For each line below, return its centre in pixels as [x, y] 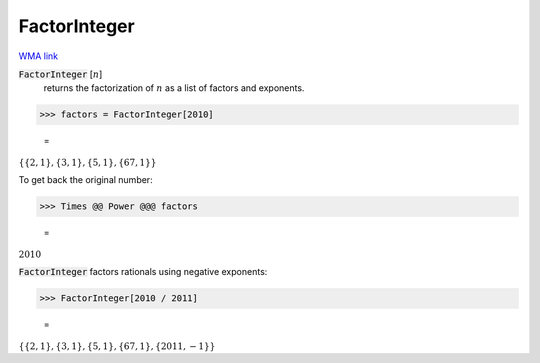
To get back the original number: [86, 180]
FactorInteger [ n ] [60, 74]
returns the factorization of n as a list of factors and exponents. [174, 88]
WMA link [38, 56]
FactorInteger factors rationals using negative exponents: [143, 272]
